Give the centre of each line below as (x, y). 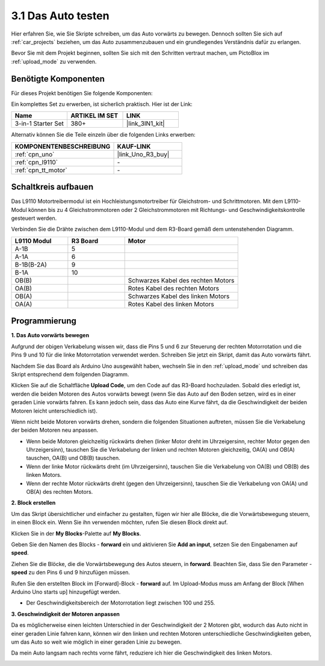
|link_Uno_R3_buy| (143, 154)
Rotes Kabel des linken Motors (171, 304)
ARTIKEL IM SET (94, 116)
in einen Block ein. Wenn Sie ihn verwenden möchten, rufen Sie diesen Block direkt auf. (119, 522)
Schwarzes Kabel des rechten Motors (181, 280)
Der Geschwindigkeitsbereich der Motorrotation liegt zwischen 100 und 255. (121, 603)
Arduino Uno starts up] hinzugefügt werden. (66, 592)
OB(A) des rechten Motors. (60, 492)
